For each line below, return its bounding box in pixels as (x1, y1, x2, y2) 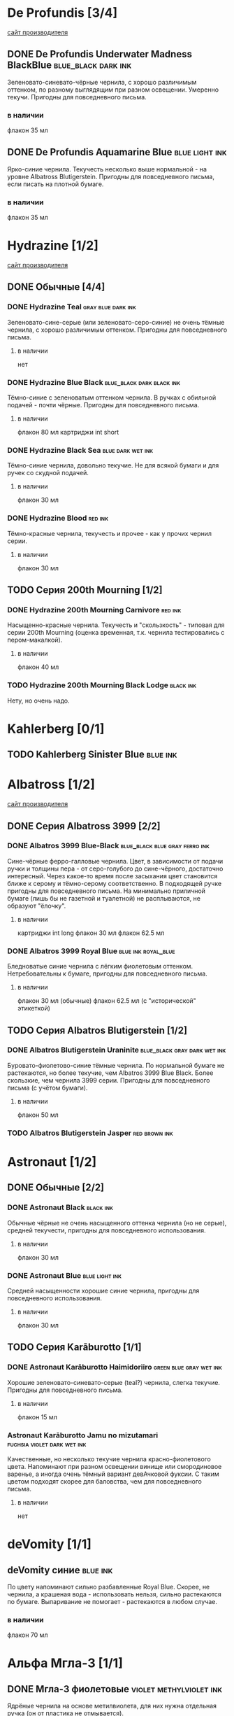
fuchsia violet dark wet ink (7, 1439, 87, 1449)
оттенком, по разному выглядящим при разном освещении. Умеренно (7, 85, 219, 94)
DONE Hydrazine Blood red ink (7, 513, 109, 523)
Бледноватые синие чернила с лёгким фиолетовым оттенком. (7, 962, 193, 971)
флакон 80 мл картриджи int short (17, 428, 119, 437)
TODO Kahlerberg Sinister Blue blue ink (7, 749, 177, 761)
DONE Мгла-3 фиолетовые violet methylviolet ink (7, 1683, 223, 1695)
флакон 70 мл (7, 1631, 48, 1639)
